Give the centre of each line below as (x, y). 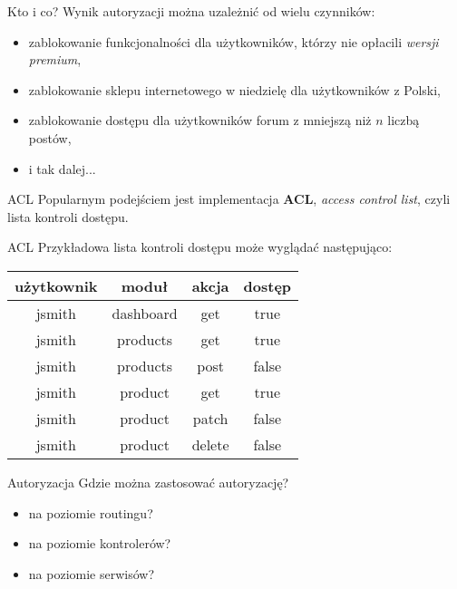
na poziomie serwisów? (92, 573)
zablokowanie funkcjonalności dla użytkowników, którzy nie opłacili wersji (233, 41)
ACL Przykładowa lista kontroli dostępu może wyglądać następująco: (200, 247)
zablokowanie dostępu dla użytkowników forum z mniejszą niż (200, 120)
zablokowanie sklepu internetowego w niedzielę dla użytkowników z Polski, (234, 89)
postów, (50, 137)
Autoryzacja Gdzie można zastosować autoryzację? (148, 482)
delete (210, 444)
